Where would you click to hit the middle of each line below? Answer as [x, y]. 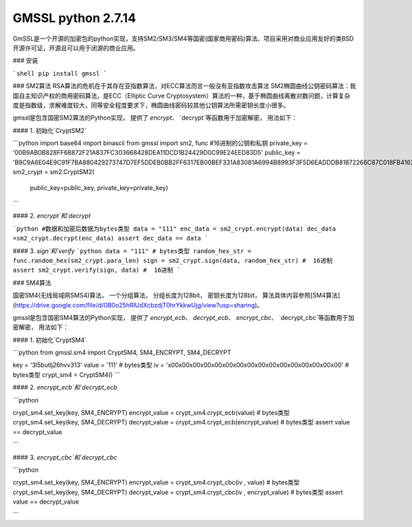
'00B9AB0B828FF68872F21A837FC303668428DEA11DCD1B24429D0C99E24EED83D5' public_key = [157, 153]
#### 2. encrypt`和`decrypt [51, 216]
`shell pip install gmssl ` [60, 73]
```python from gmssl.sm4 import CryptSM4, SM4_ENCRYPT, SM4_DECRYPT [122, 353]
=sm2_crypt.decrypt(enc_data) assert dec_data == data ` [111, 238]
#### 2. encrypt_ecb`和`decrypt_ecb [65, 387]
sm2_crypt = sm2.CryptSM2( [54, 172]
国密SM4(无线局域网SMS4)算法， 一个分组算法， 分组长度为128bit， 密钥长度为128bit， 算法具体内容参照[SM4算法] [176, 295]
